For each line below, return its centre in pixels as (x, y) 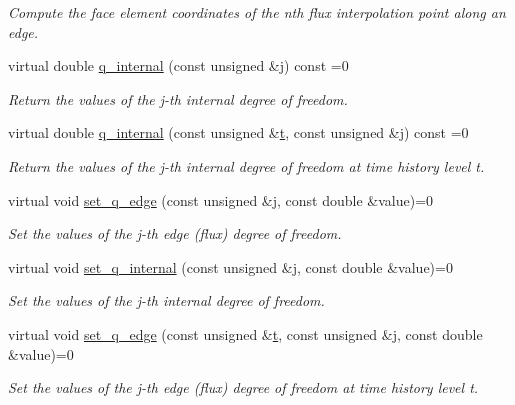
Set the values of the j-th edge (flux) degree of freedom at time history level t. (243, 387)
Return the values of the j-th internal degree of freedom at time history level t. (246, 165)
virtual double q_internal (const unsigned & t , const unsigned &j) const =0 (238, 132)
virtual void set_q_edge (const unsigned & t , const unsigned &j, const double (245, 333)
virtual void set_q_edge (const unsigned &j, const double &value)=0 (221, 199)
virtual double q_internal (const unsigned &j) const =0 (178, 65)
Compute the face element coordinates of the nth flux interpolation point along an (257, 12)
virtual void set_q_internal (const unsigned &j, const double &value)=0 (230, 266)
